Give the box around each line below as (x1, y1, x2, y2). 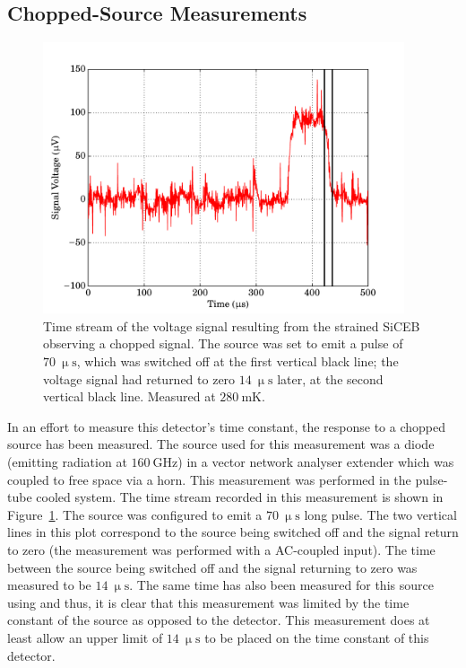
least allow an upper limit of (7, 628, 163, 646)
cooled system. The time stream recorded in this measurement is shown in (36, 488, 444, 506)
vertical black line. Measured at (43, 387, 216, 406)
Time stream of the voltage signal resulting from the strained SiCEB (43, 316, 420, 335)
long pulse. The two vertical (304, 505, 457, 523)
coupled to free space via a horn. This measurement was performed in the (7, 470, 411, 488)
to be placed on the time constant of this (204, 628, 429, 646)
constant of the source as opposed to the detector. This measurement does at (7, 611, 430, 629)
